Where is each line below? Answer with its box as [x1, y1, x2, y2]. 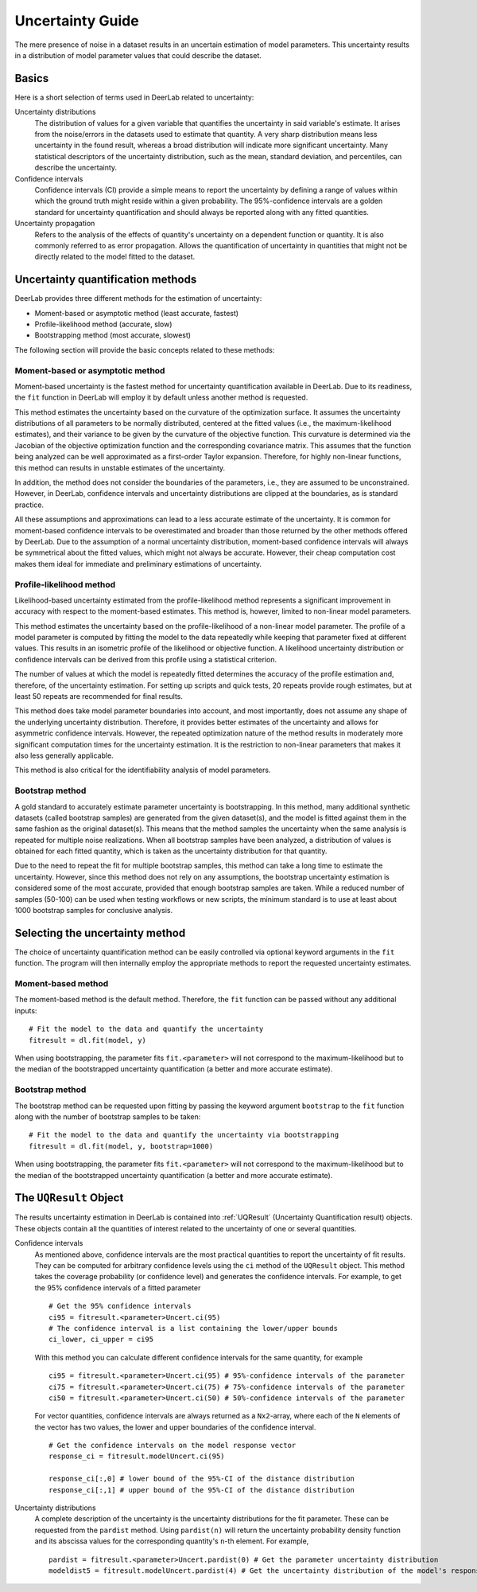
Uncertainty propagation [14, 219, 95, 228]
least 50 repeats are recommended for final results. [14, 692, 183, 701]
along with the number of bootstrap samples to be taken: [14, 1111, 201, 1122]
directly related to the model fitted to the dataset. [34, 252, 196, 262]
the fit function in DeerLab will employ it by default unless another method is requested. [14, 392, 308, 402]
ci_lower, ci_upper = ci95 [48, 1335, 154, 1344]
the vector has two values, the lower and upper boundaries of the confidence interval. [34, 1422, 316, 1432]
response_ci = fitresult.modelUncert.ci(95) [48, 1452, 226, 1461]
